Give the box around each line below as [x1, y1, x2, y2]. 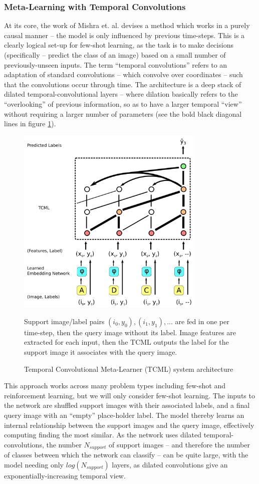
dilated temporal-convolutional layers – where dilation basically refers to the [4, 89, 238, 99]
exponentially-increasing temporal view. [4, 470, 126, 480]
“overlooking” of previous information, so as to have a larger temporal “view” [4, 98, 242, 109]
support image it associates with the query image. [24, 347, 177, 357]
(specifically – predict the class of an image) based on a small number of [4, 50, 226, 60]
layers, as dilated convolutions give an [112, 459, 228, 469]
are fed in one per [175, 316, 229, 326]
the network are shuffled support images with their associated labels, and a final [4, 400, 250, 410]
